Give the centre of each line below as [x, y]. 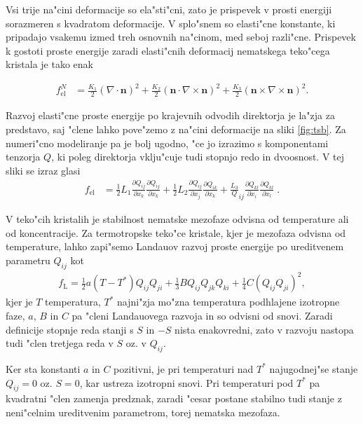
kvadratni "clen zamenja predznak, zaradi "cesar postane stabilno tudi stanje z [174, 398]
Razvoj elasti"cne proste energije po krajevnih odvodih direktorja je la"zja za [170, 115]
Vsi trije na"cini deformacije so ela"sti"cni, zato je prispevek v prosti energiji [169, 9]
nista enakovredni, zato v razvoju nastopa [264, 329]
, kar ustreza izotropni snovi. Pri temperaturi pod [186, 382]
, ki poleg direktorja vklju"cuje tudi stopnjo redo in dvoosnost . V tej [198, 157]
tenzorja [23, 157]
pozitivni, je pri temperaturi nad [184, 368]
